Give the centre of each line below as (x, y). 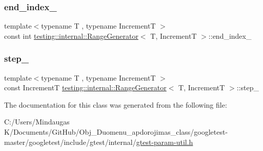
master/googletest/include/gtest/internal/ (70, 142)
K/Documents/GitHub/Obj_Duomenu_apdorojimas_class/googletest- (116, 132)
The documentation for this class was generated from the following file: (116, 104)
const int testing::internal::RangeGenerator (71, 35)
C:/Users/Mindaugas (37, 122)
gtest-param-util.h (165, 142)
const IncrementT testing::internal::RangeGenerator (85, 87)
